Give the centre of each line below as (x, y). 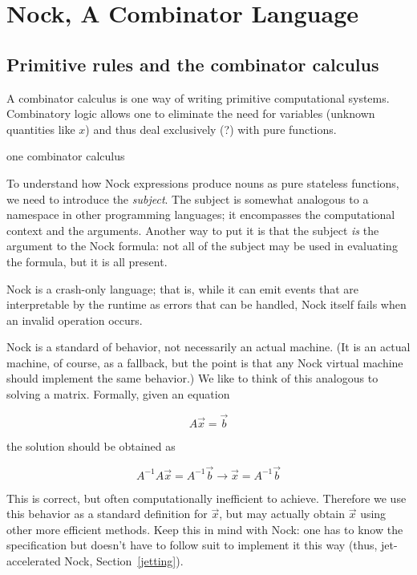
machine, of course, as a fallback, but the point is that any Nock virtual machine (205, 362)
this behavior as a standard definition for (107, 514)
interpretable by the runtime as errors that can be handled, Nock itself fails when (206, 304)
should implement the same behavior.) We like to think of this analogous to (192, 378)
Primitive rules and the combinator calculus (193, 64)
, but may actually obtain (282, 514)
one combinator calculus (66, 156)
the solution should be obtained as (91, 445)
